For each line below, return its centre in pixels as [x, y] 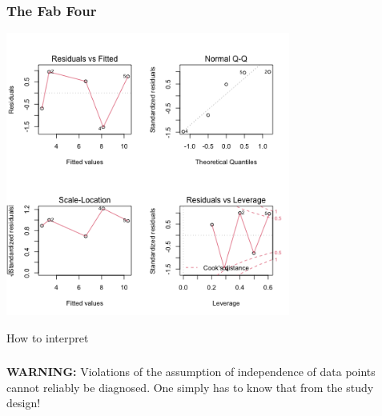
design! [24, 403]
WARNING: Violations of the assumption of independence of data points [191, 372]
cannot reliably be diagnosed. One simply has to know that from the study [190, 387]
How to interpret [48, 337]
